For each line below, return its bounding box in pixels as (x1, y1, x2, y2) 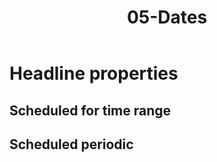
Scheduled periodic (9, 136, 134, 153)
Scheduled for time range (9, 102, 172, 119)
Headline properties (9, 62, 179, 85)
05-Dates (126, 6, 208, 29)
